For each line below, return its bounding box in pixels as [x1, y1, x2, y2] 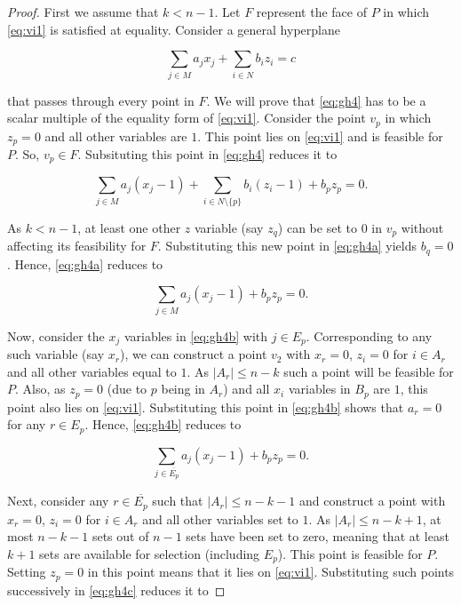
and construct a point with [298, 491, 446, 510]
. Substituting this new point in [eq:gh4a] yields [157, 236, 417, 255]
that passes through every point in [7, 91, 195, 109]
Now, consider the [7, 326, 105, 345]
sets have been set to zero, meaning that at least [186, 527, 449, 546]
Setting [7, 562, 46, 581]
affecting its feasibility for [7, 236, 147, 255]
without [401, 218, 444, 236]
